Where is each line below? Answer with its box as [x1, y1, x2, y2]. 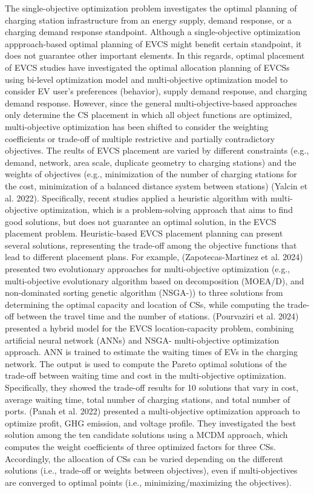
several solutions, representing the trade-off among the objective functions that [5, 238, 297, 251]
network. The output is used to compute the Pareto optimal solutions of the [5, 357, 287, 370]
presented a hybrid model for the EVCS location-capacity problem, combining [5, 322, 294, 335]
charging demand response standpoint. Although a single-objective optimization [5, 25, 301, 38]
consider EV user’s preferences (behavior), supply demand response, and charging [5, 85, 307, 97]
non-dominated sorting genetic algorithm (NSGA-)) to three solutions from [5, 286, 283, 299]
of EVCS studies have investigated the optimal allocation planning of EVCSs [5, 60, 290, 73]
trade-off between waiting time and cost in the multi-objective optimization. [5, 369, 287, 382]
